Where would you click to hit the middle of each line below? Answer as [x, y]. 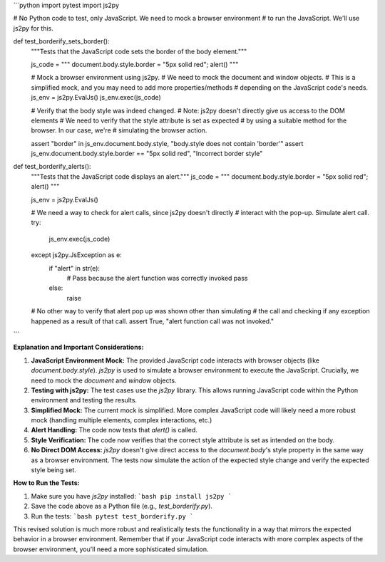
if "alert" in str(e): [74, 268]
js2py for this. [33, 28]
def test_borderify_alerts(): [52, 167]
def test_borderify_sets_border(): [61, 41]
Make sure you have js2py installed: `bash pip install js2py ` [131, 496]
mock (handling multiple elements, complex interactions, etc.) [122, 420]
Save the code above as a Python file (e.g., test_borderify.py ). [122, 506]
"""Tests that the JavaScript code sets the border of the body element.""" [139, 51]
